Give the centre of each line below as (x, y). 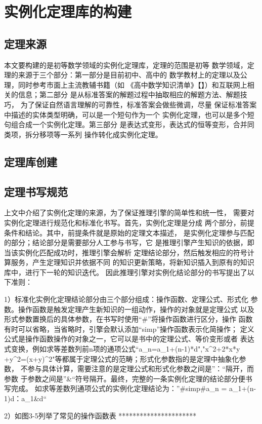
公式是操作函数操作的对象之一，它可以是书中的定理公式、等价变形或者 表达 (129, 339)
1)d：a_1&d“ (26, 398)
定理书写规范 (36, 191)
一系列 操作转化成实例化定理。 (111, 134)
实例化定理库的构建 (68, 11)
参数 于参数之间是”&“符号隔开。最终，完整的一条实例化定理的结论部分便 (125, 378)
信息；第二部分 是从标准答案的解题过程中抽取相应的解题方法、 (122, 94)
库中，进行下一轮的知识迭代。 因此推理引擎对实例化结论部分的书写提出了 (126, 272)
